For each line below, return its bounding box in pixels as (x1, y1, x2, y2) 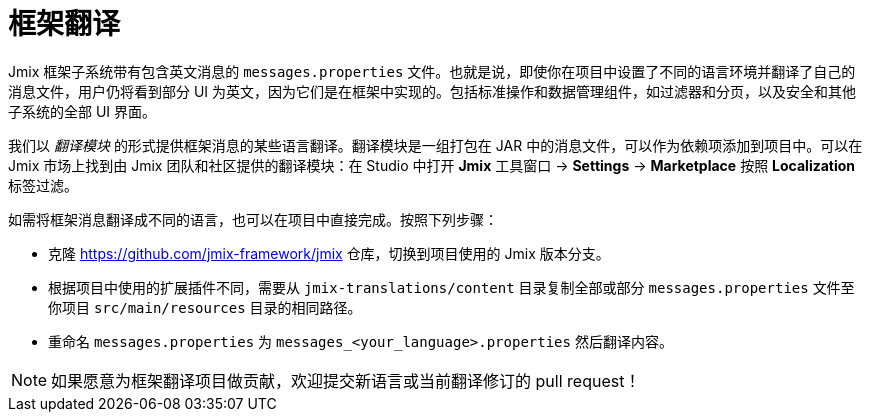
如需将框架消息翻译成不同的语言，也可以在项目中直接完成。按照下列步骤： (8, 210, 498, 228)
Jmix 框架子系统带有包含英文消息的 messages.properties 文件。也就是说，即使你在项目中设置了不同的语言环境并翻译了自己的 (8, 62, 856, 80)
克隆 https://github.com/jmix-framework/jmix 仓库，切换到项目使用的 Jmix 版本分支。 (48, 244, 610, 262)
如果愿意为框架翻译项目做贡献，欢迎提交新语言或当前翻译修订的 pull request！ (51, 370, 641, 391)
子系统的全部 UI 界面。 (8, 102, 157, 120)
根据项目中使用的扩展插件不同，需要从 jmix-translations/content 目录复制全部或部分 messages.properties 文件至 (48, 278, 855, 296)
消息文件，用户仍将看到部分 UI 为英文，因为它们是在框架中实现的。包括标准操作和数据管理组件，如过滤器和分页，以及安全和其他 (8, 82, 857, 100)
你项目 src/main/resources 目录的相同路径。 (48, 298, 362, 316)
